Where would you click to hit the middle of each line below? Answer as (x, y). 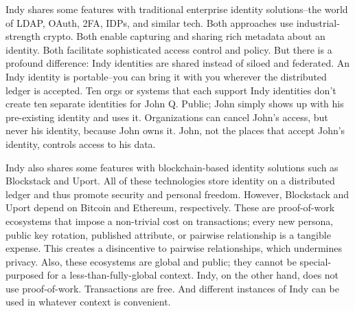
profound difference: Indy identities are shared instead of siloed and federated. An (178, 63)
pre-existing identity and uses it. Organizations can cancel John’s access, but (167, 117)
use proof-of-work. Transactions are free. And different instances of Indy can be (172, 288)
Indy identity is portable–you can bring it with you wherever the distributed (166, 76)
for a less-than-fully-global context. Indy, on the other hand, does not (193, 275)
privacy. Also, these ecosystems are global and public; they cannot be (151, 261)
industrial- (318, 22)
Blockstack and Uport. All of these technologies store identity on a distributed (170, 181)
